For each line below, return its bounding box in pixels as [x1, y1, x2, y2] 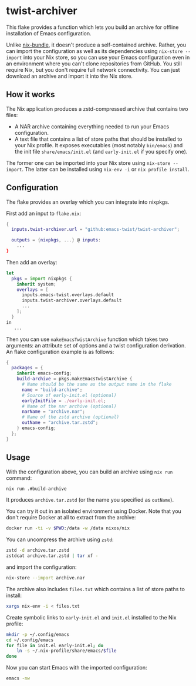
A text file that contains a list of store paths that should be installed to [14, 135, 183, 142]
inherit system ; [16, 281, 57, 287]
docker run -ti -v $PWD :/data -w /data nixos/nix [6, 525, 130, 531]
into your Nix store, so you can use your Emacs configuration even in [23, 54, 190, 61]
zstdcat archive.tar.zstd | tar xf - [6, 553, 99, 559]
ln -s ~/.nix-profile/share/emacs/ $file [16, 648, 117, 654]
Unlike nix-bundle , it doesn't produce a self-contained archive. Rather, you [6, 41, 187, 48]
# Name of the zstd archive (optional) [21, 414, 119, 420]
